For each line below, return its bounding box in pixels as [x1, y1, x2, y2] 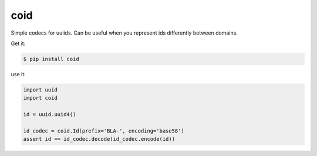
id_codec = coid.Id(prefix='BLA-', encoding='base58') [23, 127, 184, 134]
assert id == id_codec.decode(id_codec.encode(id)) [23, 135, 176, 143]
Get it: [11, 40, 26, 47]
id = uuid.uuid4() [23, 111, 76, 118]
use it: [11, 70, 26, 77]
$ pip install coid [23, 56, 79, 62]
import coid [23, 94, 58, 101]
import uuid [23, 86, 58, 93]
